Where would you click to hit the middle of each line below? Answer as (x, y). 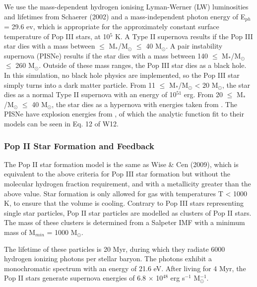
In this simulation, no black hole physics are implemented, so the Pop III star (122, 75)
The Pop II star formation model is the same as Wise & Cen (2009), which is (121, 164)
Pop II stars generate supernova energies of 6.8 (75, 278)
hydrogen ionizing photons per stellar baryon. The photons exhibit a (108, 258)
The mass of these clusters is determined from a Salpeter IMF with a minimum (125, 222)
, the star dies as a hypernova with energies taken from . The (144, 104)
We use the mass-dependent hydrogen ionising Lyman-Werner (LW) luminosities (126, 6)
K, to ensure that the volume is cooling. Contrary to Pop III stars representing (124, 203)
